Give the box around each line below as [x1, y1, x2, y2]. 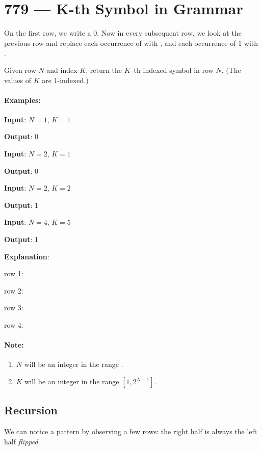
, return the [86, 64, 122, 75]
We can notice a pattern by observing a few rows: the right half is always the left [4, 426, 257, 437]
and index [46, 64, 77, 75]
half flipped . [4, 436, 40, 446]
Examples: [4, 94, 41, 105]
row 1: [4, 268, 23, 279]
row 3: [4, 302, 23, 313]
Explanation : [4, 251, 49, 261]
